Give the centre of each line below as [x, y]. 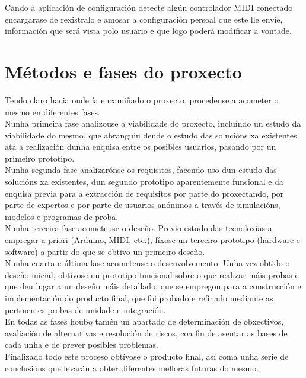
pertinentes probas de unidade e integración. [85, 309]
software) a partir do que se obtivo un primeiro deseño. [105, 251]
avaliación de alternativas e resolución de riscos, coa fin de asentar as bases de [146, 333]
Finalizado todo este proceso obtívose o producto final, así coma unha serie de [147, 356]
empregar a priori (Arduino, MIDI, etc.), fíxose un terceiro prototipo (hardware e [153, 240]
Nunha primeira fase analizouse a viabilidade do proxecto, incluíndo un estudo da [153, 123]
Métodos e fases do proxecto [123, 71]
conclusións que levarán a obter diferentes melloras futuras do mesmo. [132, 368]
